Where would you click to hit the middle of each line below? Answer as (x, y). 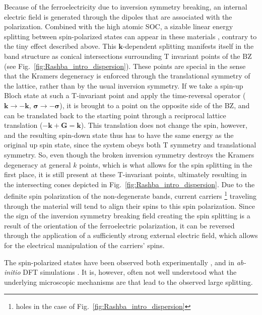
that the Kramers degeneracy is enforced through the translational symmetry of (127, 76)
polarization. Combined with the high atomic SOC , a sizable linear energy (119, 26)
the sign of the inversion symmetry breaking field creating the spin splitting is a (127, 216)
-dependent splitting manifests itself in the (188, 46)
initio (12, 272)
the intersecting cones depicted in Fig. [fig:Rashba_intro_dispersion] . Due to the (129, 184)
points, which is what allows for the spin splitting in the (166, 164)
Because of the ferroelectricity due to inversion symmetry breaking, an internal (126, 7)
